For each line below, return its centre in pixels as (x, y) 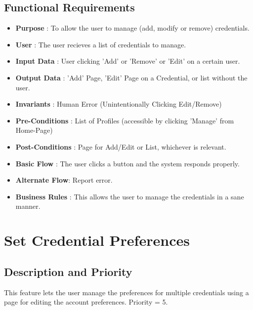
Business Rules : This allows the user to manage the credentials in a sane (130, 196)
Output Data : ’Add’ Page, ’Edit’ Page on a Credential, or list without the (131, 77)
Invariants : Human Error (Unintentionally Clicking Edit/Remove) (119, 104)
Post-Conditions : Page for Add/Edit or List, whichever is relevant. (121, 146)
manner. (28, 206)
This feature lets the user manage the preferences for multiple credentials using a (126, 292)
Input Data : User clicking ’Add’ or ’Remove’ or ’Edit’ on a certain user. (128, 61)
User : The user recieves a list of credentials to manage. (101, 44)
